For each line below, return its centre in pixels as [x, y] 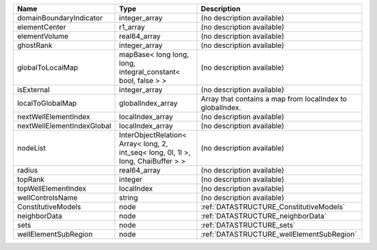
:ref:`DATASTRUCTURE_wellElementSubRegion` [279, 234]
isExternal [34, 89]
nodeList [31, 148]
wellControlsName [47, 197]
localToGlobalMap [47, 103]
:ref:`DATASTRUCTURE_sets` [248, 225]
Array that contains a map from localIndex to [274, 99]
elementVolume [43, 36]
